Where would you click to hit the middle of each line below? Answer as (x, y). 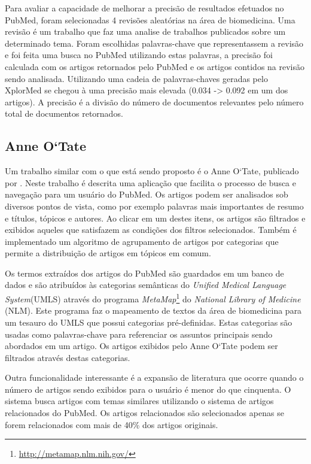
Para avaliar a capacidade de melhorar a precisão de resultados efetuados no (144, 8)
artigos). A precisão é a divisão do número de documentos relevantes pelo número (154, 101)
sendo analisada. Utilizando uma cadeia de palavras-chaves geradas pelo (136, 78)
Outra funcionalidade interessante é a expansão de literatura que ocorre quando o (154, 377)
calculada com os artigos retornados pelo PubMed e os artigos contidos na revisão (155, 66)
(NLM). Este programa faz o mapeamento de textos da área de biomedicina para (153, 310)
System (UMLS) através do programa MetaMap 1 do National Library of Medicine (153, 298)
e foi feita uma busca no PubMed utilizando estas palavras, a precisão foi (139, 55)
